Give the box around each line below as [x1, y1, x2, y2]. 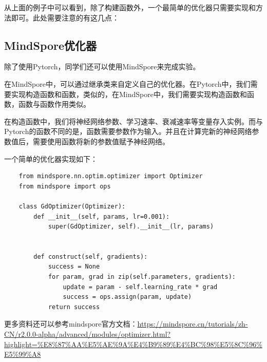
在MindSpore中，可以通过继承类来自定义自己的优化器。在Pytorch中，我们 [4, 78, 251, 89]
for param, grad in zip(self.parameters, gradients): [48, 273, 236, 281]
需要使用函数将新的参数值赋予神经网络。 [32, 136, 169, 146]
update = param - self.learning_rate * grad [63, 283, 218, 291]
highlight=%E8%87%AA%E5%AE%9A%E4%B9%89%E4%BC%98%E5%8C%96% [4, 338, 262, 349]
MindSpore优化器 [4, 37, 97, 53]
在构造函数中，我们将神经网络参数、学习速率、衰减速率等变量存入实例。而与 [4, 116, 263, 126]
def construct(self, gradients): [33, 253, 148, 260]
